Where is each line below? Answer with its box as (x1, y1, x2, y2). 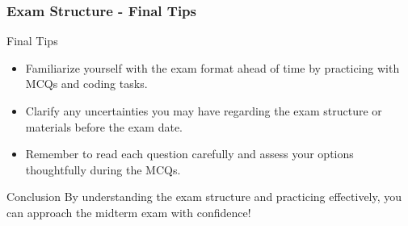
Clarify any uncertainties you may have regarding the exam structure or (25, 103, 382, 119)
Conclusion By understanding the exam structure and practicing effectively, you (6, 188, 402, 205)
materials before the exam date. (25, 118, 183, 135)
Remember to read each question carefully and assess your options (25, 145, 354, 162)
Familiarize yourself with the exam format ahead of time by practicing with (25, 59, 400, 76)
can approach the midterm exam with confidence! (6, 203, 251, 220)
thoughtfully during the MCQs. (25, 161, 181, 178)
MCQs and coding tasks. (25, 75, 148, 92)
